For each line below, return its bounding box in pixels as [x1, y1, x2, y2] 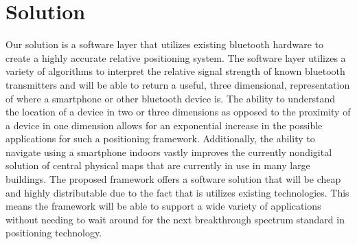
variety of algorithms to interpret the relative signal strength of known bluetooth [5, 64, 345, 78]
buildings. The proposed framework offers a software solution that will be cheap [5, 172, 341, 186]
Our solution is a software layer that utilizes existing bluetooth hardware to [5, 37, 323, 52]
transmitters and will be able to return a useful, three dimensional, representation [5, 77, 350, 91]
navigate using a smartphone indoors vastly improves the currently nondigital [5, 144, 332, 159]
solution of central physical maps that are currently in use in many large [5, 158, 310, 173]
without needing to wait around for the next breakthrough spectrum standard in [5, 212, 345, 226]
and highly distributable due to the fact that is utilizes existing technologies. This [5, 185, 349, 199]
